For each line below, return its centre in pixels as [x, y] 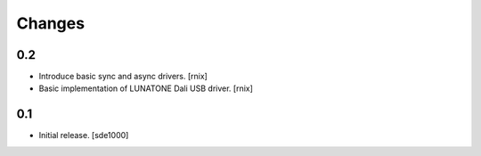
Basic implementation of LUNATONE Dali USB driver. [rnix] [146, 88]
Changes [50, 23]
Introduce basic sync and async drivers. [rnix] [123, 77]
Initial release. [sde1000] [84, 135]
